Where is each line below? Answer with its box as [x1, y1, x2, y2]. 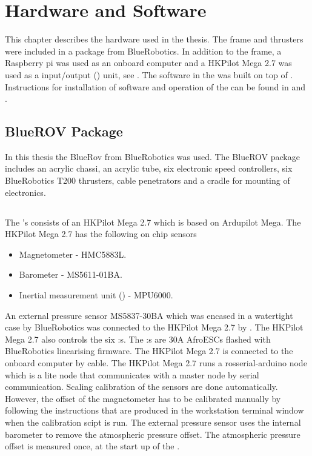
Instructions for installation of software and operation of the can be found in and [5, 80, 305, 93]
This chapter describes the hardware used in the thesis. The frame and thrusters [5, 33, 304, 45]
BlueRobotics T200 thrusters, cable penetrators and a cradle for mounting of [5, 174, 290, 187]
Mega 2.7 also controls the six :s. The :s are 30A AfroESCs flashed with [5, 332, 271, 345]
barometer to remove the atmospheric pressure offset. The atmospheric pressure [5, 428, 300, 440]
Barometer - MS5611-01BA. [19, 268, 122, 281]
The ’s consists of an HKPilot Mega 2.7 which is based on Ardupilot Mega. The [5, 215, 301, 228]
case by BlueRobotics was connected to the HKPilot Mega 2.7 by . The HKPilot [5, 321, 304, 334]
